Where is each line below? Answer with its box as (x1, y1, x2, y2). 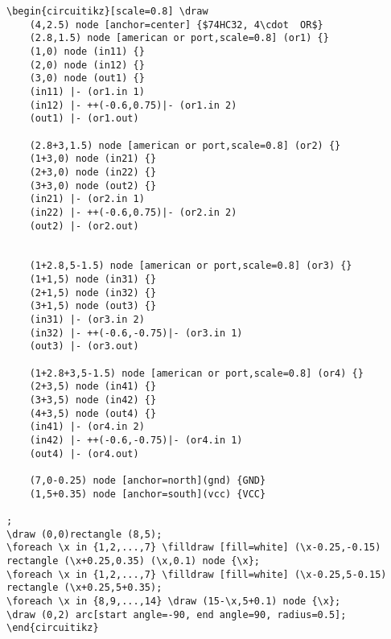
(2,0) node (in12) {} (29, 59, 145, 71)
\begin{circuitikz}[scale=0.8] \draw (6, 6, 208, 17)
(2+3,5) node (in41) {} (29, 381, 157, 393)
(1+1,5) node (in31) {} (29, 274, 157, 286)
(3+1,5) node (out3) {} (29, 300, 157, 312)
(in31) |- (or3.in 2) (29, 314, 145, 326)
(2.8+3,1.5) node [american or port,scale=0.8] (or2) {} (29, 139, 341, 151)
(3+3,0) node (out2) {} (29, 179, 157, 192)
